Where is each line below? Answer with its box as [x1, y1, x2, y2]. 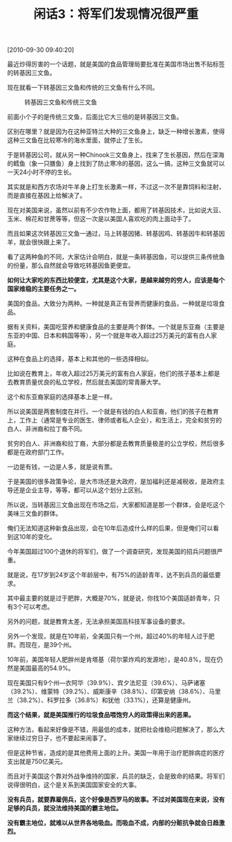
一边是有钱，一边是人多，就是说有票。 [7, 462, 116, 471]
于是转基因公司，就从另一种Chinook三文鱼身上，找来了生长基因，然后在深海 [7, 151, 224, 159]
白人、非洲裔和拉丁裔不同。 [7, 424, 86, 433]
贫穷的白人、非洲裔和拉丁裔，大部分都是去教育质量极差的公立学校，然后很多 [7, 440, 225, 448]
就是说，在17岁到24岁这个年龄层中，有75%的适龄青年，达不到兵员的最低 [7, 571, 215, 579]
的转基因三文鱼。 [7, 68, 56, 77]
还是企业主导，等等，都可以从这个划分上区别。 [12, 486, 146, 494]
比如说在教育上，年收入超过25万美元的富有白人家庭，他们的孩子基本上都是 [7, 369, 220, 377]
